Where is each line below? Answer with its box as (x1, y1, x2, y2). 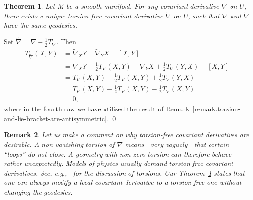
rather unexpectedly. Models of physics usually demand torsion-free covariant (4, 158, 233, 168)
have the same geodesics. (4, 20, 77, 30)
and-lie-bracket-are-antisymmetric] (4, 113, 106, 123)
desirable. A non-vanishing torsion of (4, 139, 115, 149)
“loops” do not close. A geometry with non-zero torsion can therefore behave (4, 148, 232, 159)
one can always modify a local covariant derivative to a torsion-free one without (4, 177, 242, 187)
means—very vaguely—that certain (125, 139, 229, 149)
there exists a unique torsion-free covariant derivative (4, 10, 163, 20)
